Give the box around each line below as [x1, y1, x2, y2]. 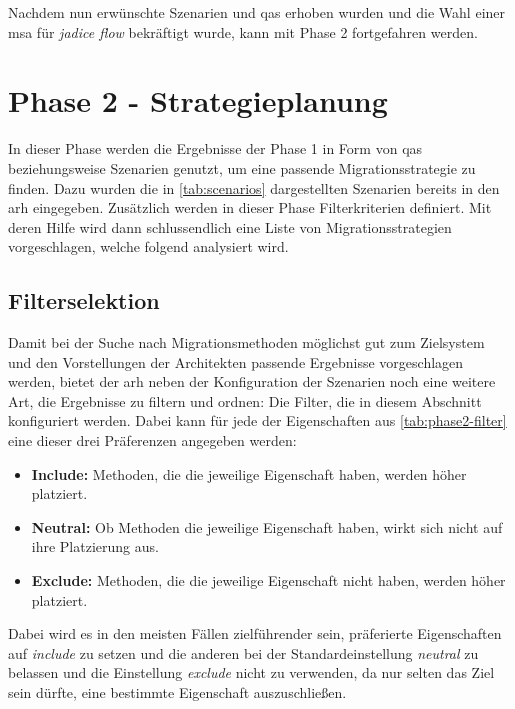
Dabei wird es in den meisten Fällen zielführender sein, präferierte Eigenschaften [8, 623, 502, 644]
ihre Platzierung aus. [31, 536, 159, 557]
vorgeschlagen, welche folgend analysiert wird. [8, 236, 289, 257]
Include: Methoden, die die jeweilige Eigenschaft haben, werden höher [31, 463, 467, 484]
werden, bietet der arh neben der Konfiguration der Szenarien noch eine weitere [8, 371, 496, 392]
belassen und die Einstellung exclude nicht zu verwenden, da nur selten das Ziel [8, 662, 495, 683]
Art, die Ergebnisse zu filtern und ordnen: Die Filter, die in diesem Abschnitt [8, 390, 482, 411]
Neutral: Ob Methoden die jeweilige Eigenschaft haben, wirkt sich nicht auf [31, 516, 503, 537]
